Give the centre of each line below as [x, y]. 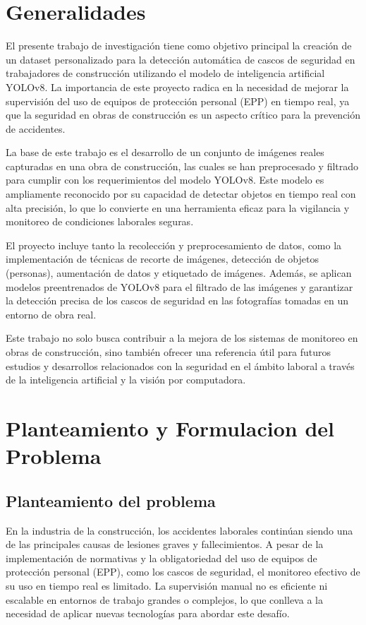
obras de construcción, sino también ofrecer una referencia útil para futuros [169, 352]
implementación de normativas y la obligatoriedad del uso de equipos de [161, 558]
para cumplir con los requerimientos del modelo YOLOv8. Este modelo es [165, 180]
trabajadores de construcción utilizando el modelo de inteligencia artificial [165, 73]
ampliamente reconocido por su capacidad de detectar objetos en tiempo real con [181, 194]
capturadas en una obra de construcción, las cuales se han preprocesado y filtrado [182, 166]
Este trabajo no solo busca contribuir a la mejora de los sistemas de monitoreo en [182, 338]
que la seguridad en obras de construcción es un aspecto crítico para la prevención [183, 115]
